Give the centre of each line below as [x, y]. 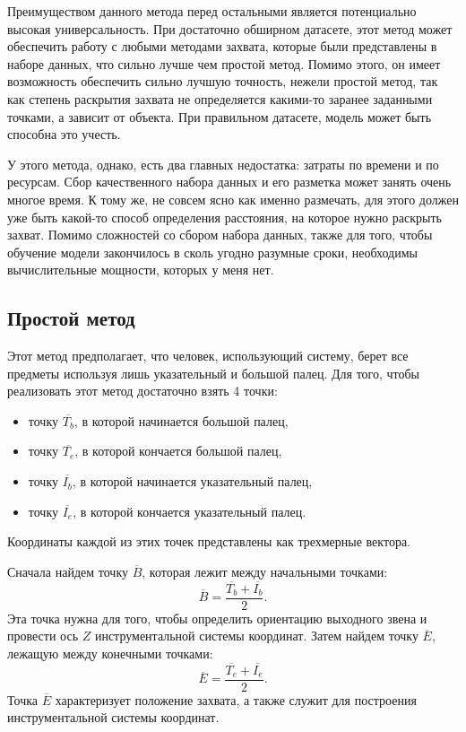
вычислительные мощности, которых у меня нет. [141, 270]
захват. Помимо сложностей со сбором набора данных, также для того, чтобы [220, 235]
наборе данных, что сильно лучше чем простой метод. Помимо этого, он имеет [224, 63]
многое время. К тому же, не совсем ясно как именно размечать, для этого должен [233, 199]
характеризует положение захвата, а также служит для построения [236, 699]
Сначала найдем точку [68, 571]
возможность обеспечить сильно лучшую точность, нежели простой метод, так [223, 81]
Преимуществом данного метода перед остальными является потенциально [212, 11]
